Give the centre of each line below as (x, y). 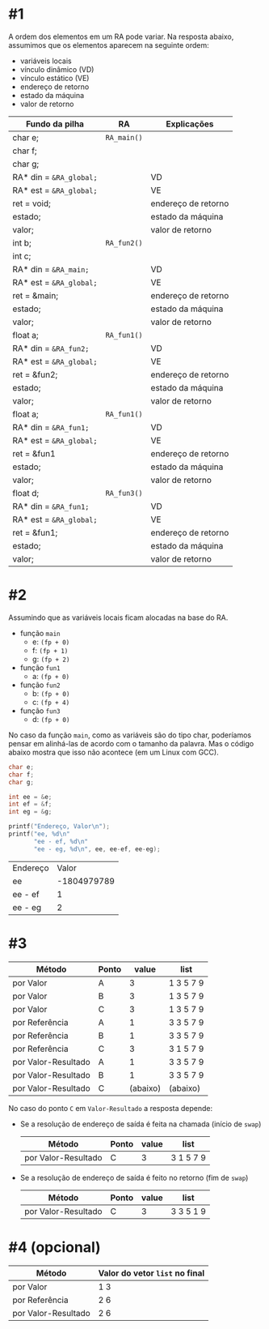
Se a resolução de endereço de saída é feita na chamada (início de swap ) (141, 1124)
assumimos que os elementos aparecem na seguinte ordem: (109, 45)
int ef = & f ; (30, 804)
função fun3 (40, 711)
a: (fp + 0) (51, 676)
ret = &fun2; (35, 374)
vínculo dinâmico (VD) (57, 69)
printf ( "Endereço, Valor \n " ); (59, 827)
